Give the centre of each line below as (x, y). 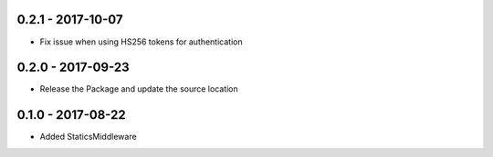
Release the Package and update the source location (139, 89)
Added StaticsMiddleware (88, 137)
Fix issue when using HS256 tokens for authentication (141, 42)
